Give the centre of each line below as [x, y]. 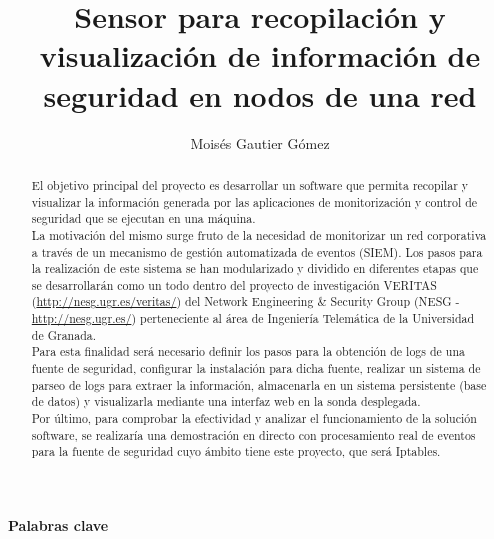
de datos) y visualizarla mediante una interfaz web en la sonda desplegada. [226, 401]
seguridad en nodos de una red [260, 94]
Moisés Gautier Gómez [260, 142]
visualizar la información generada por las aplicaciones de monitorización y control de [254, 201]
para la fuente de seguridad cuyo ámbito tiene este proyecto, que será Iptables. [236, 451]
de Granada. [64, 334]
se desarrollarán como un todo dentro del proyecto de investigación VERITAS [234, 284]
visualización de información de [260, 55]
